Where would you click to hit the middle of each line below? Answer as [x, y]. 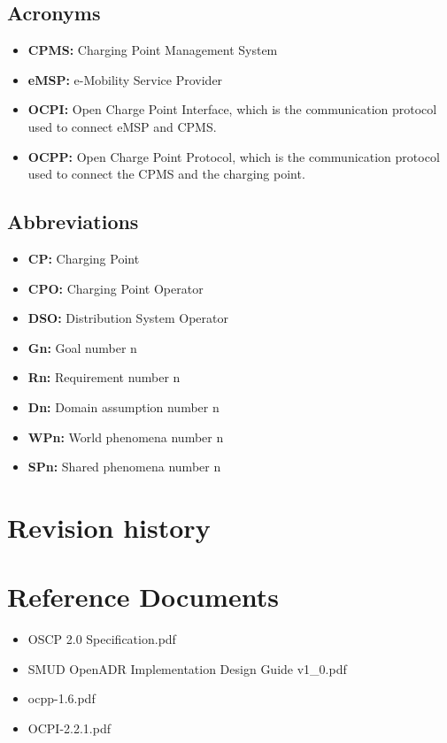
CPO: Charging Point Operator [116, 288]
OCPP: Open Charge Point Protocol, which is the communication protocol [234, 156]
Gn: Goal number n [82, 347]
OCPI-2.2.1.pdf [69, 728]
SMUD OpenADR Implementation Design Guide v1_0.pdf [187, 668]
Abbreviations [73, 222]
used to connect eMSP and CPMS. [122, 126]
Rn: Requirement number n [104, 377]
